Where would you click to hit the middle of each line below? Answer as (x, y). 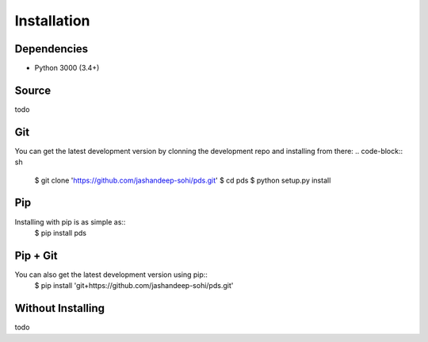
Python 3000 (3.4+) (67, 68)
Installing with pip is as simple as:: (70, 221)
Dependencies (52, 49)
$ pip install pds (61, 232)
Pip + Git (36, 255)
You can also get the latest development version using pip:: (111, 275)
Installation (52, 21)
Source (33, 90)
